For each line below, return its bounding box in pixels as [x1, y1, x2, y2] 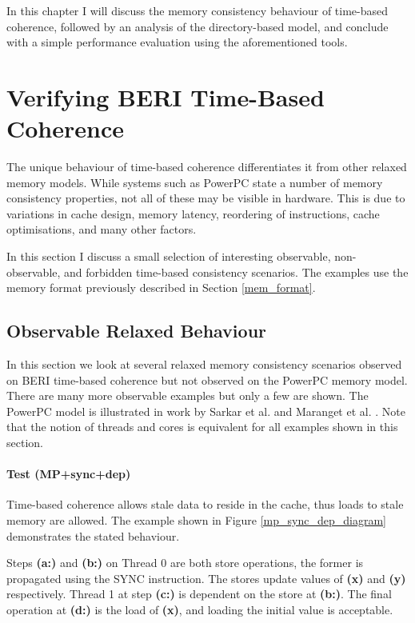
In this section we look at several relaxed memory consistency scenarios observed [6, 356, 402, 373]
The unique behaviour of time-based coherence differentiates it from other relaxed [6, 158, 407, 175]
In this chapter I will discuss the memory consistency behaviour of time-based [6, 2, 389, 18]
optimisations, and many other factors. [6, 221, 197, 238]
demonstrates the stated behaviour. [6, 527, 180, 544]
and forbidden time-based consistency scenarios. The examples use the [64, 263, 409, 280]
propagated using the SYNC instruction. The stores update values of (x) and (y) [6, 569, 406, 586]
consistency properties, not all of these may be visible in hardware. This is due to [6, 190, 405, 206]
